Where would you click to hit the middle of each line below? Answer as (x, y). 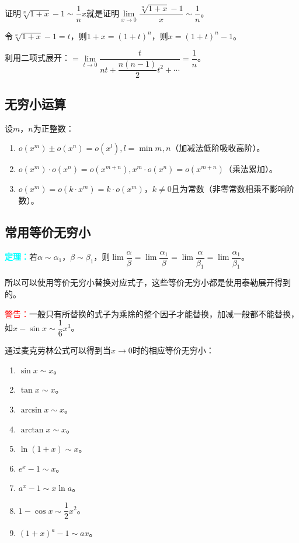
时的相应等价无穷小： (173, 350)
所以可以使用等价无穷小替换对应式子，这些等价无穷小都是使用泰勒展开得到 (148, 282)
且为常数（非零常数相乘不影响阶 (233, 189)
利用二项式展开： (37, 58)
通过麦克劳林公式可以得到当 (58, 350)
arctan (32, 430)
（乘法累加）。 (251, 169)
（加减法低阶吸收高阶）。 (218, 148)
